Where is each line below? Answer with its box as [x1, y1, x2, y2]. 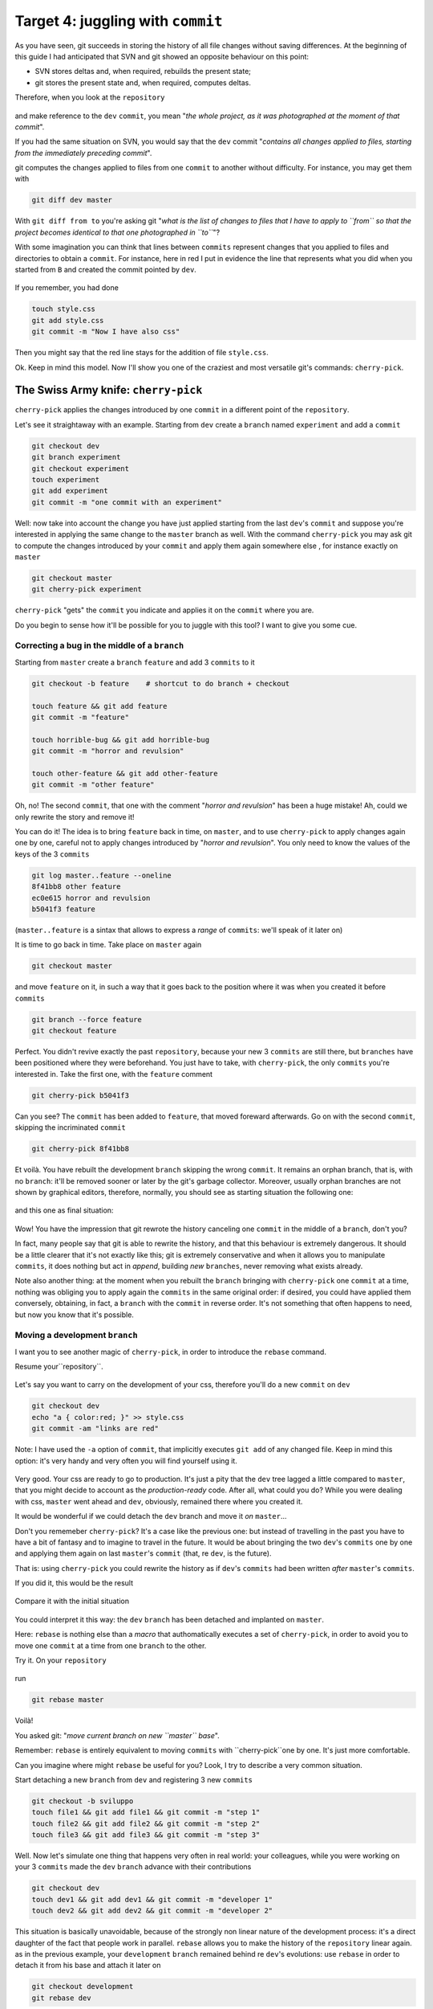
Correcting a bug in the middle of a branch [14, 640, 184, 651]
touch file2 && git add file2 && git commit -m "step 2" [31, 1819, 261, 1828]
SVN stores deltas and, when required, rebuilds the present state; [34, 67, 252, 76]
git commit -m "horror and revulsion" [31, 747, 184, 755]
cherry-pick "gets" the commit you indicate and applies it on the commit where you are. [14, 605, 314, 615]
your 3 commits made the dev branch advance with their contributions [14, 1862, 252, 1872]
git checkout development [31, 1982, 134, 1991]
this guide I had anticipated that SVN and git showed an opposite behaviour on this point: [14, 51, 309, 61]
